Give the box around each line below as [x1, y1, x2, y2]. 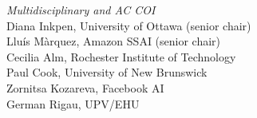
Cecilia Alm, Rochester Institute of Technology [6, 48, 236, 65]
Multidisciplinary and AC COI [6, 2, 156, 18]
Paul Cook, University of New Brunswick [6, 64, 208, 81]
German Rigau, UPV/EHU [6, 95, 140, 112]
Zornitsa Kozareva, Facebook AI [6, 79, 164, 96]
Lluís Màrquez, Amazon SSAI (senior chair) [6, 33, 221, 49]
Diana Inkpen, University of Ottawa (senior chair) [6, 17, 251, 33]
